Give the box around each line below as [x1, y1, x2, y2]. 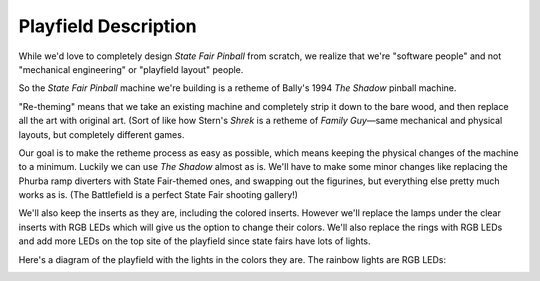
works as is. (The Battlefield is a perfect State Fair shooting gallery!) [18, 189, 299, 201]
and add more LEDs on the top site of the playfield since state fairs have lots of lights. [18, 235, 371, 247]
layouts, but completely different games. [18, 128, 185, 140]
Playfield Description [18, 15, 197, 37]
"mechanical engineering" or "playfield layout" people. [18, 63, 244, 75]
